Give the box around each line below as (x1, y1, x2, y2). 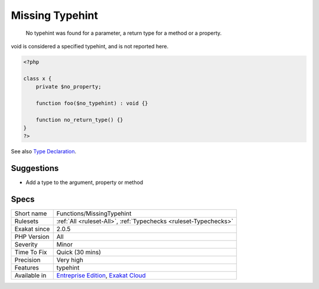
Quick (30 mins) (56, 248, 102, 257)
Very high (56, 256, 84, 264)
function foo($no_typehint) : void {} (35, 100, 148, 106)
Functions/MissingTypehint (56, 209, 132, 218)
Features (14, 264, 40, 272)
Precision (14, 256, 41, 264)
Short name (14, 209, 47, 218)
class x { (23, 75, 52, 82)
